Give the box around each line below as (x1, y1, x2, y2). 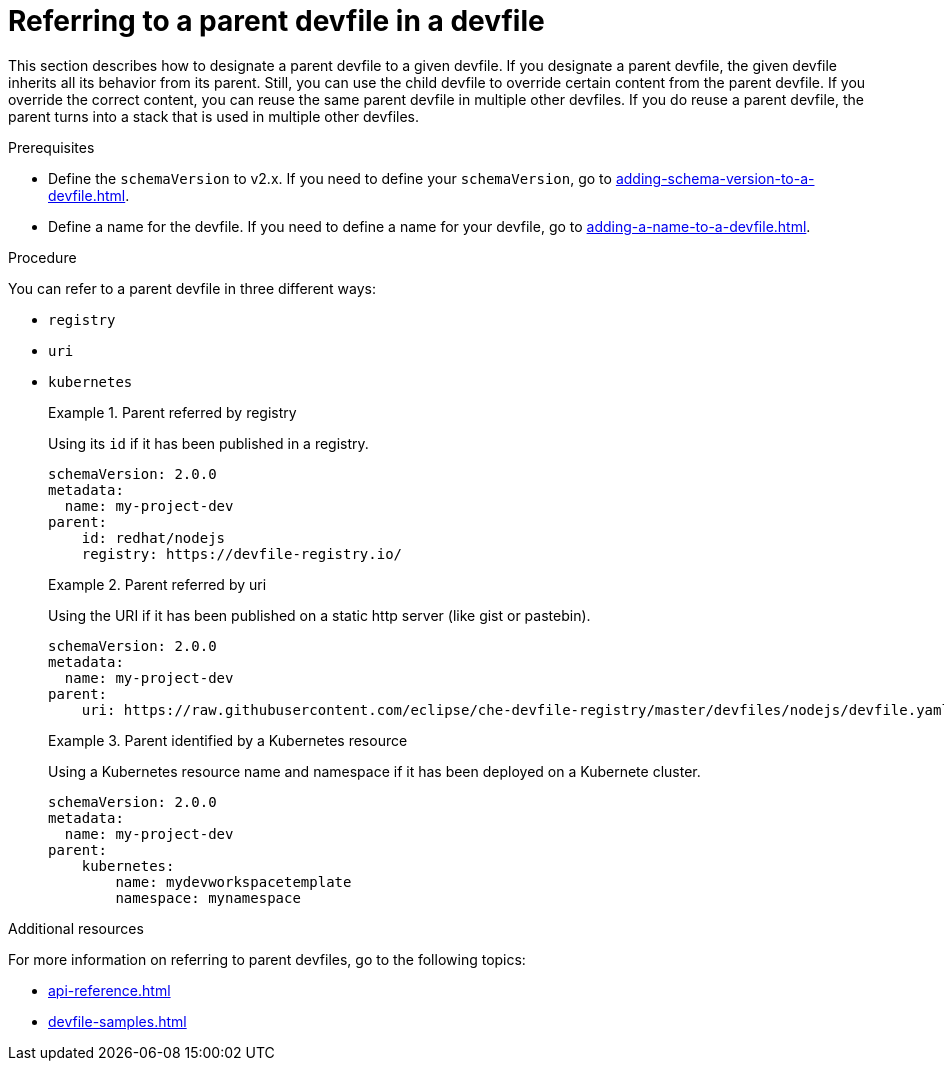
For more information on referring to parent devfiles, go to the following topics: (8, 950, 526, 968)
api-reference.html (48, 981, 171, 999)
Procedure (8, 248, 77, 266)
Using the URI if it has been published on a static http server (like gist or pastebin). (48, 606, 591, 624)
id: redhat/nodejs (81, 529, 226, 546)
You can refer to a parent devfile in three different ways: (8, 279, 376, 297)
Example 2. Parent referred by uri (48, 575, 267, 593)
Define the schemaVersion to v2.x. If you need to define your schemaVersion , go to (48, 169, 612, 187)
